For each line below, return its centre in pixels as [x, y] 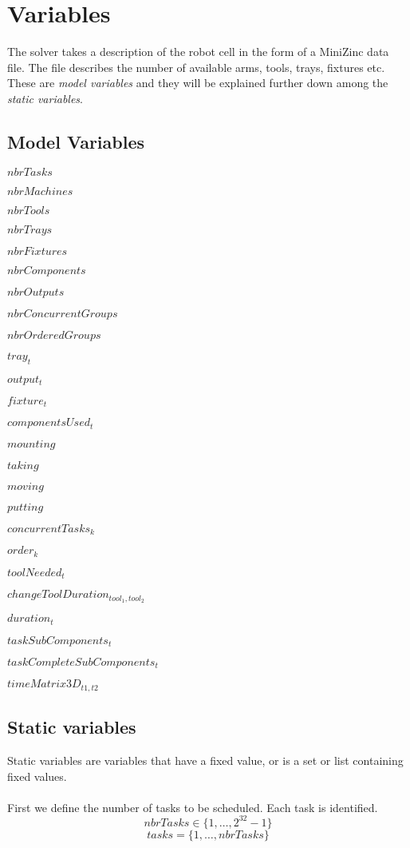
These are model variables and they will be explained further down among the [198, 83]
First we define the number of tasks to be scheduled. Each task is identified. [193, 807]
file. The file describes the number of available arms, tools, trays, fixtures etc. [196, 67]
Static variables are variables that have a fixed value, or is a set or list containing [205, 760]
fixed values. [37, 776]
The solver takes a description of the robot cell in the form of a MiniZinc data [198, 52]
